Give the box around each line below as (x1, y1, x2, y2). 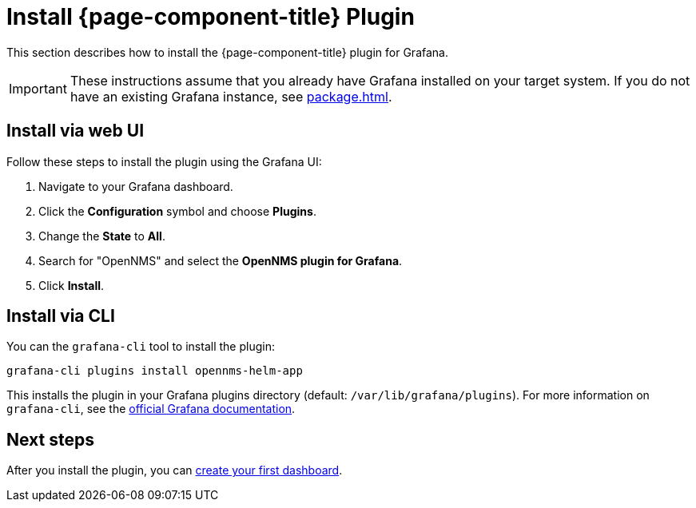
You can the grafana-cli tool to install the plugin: (6, 339, 275, 354)
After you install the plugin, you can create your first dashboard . (6, 463, 343, 478)
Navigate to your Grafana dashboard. (38, 179, 233, 193)
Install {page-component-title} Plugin (6, 3, 415, 30)
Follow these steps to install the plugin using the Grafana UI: (6, 154, 322, 169)
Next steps (6, 429, 94, 450)
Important (9, 80, 67, 97)
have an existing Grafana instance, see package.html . (70, 88, 392, 105)
